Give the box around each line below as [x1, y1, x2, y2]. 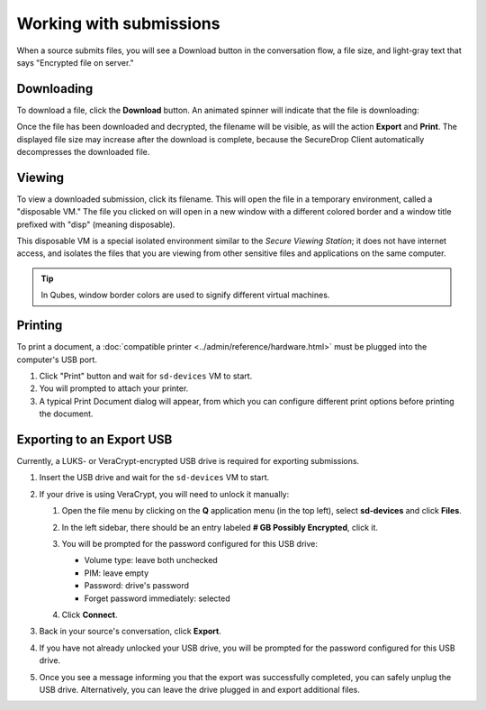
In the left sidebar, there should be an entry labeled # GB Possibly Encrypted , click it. [61, 522, 378, 532]
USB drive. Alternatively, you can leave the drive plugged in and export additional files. [39, 684, 360, 695]
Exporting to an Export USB [16, 432, 173, 447]
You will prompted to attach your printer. [39, 383, 189, 394]
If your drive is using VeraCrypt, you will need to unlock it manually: [39, 488, 290, 499]
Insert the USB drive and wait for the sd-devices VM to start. [39, 472, 270, 483]
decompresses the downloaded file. [16, 147, 150, 158]
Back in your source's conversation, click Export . [39, 626, 222, 637]
